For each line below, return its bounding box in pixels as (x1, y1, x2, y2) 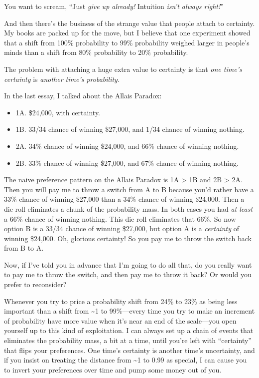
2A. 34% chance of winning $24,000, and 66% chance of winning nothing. (15, 140, 239, 151)
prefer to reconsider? (4, 279, 67, 290)
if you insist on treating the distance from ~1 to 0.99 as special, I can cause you (4, 355, 247, 365)
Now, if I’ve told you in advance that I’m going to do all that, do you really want (4, 259, 252, 270)
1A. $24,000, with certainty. (15, 107, 101, 117)
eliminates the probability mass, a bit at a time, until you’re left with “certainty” (4, 335, 252, 346)
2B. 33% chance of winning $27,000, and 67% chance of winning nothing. (15, 157, 239, 168)
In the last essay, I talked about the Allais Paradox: (4, 90, 162, 101)
